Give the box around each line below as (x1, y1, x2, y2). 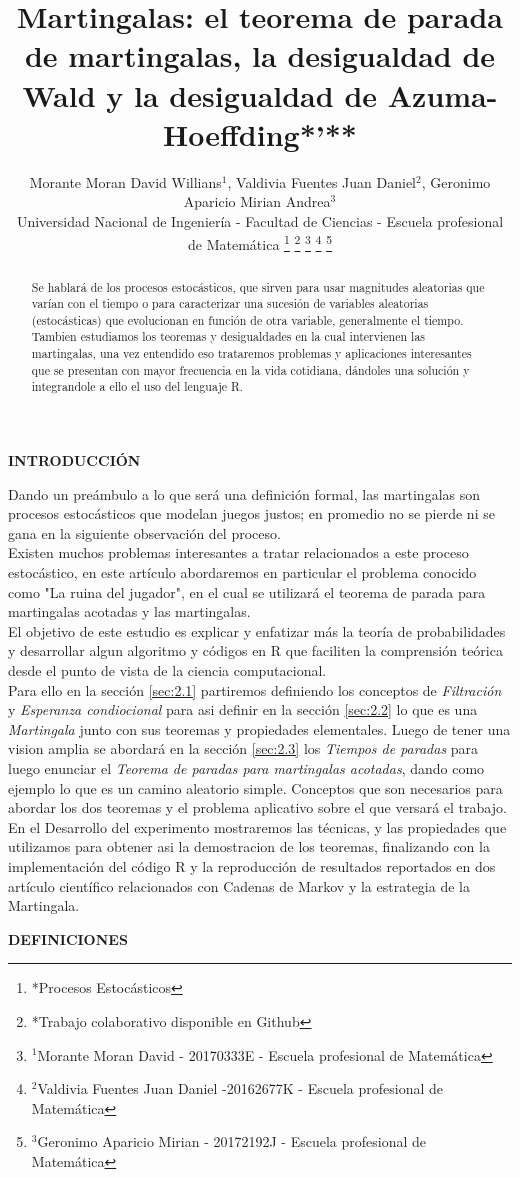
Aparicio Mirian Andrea (183, 191, 331, 212)
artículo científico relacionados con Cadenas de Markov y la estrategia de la (8, 875, 470, 896)
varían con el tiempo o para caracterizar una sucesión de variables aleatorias (31, 295, 429, 312)
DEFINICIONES (8, 928, 128, 949)
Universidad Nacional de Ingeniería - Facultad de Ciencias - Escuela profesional (16, 210, 504, 231)
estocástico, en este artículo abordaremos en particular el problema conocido (8, 562, 477, 583)
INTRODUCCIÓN (8, 450, 141, 471)
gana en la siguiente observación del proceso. (8, 522, 281, 543)
